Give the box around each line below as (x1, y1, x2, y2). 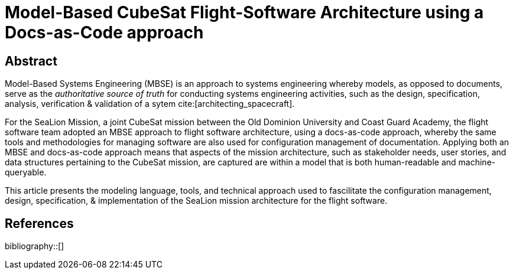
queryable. (5, 167, 47, 178)
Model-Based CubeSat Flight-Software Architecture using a (5, 2, 484, 22)
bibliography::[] (5, 241, 64, 252)
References (5, 216, 74, 231)
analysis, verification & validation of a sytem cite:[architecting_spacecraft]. (5, 99, 295, 109)
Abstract (5, 53, 57, 68)
